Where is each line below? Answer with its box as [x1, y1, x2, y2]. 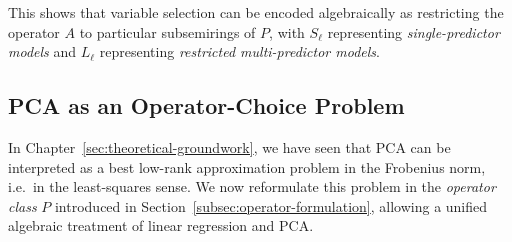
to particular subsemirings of [79, 21, 256, 42]
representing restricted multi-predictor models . [99, 41, 380, 62]
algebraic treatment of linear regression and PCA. [8, 215, 314, 236]
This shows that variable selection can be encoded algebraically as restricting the [8, 2, 504, 22]
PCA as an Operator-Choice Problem [8, 90, 405, 121]
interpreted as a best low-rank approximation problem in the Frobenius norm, [8, 156, 486, 177]
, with [269, 21, 305, 42]
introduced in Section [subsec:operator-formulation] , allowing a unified [54, 195, 488, 216]
